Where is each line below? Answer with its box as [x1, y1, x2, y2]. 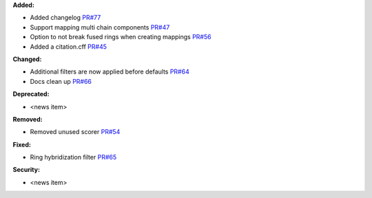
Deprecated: [12, 90, 50, 98]
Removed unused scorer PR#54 [30, 128, 121, 136]
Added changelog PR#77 [30, 14, 101, 22]
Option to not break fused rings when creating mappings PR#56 [30, 33, 211, 41]
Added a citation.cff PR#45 [30, 42, 107, 51]
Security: [12, 166, 41, 174]
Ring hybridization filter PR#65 [30, 153, 117, 162]
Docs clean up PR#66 [30, 77, 92, 85]
